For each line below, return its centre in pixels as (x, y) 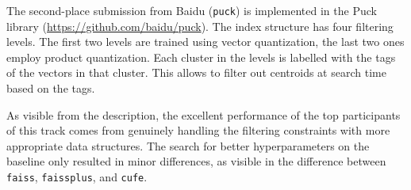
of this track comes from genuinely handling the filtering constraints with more (198, 130)
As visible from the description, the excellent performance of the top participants (204, 114)
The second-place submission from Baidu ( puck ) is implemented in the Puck (192, 10)
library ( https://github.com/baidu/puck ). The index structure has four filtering (200, 26)
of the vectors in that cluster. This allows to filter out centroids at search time (196, 72)
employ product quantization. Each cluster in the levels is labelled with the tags (201, 57)
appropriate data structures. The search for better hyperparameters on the (188, 145)
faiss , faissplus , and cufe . (77, 177)
